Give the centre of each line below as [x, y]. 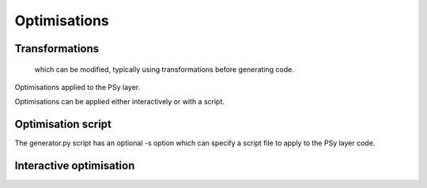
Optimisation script [63, 124]
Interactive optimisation [75, 166]
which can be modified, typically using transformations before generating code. [164, 69]
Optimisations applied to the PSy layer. [77, 87]
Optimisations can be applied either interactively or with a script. [120, 102]
